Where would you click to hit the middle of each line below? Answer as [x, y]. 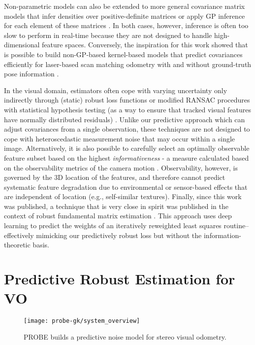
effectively [19, 235]
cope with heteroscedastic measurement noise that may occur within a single [120, 138]
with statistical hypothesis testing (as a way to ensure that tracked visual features [128, 109]
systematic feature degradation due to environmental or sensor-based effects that [126, 187]
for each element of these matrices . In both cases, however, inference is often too [126, 25]
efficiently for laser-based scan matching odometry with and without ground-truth [128, 64]
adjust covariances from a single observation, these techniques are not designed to [127, 129]
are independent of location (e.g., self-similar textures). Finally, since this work [123, 196]
